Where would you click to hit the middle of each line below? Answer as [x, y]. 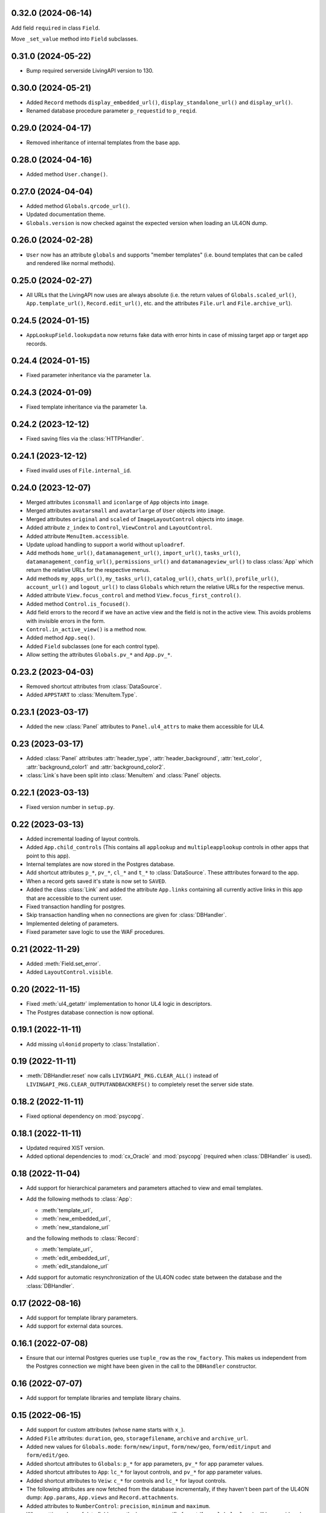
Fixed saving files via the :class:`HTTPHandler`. [85, 439]
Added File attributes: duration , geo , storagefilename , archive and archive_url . [137, 1438]
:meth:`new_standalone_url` [75, 1227]
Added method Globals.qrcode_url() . [78, 206]
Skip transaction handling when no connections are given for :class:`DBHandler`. [126, 915]
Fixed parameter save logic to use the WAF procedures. [96, 932]
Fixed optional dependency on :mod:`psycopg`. [85, 1116]
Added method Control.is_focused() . [78, 604]
